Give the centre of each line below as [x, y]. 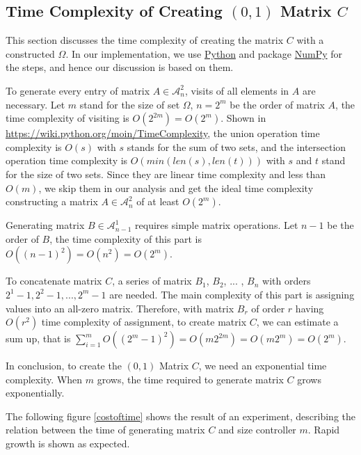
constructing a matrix [52, 201]
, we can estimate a [297, 322]
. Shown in [243, 118]
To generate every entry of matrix [78, 90]
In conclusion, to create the [64, 366]
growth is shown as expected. [68, 444]
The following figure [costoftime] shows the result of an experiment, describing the [180, 416]
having [310, 308]
